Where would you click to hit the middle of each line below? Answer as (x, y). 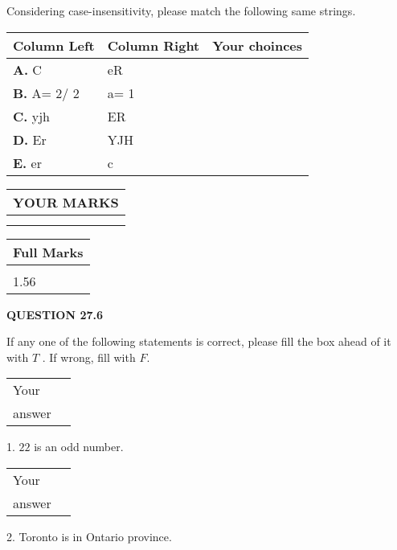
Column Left (54, 45)
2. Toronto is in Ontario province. (89, 536)
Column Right (153, 45)
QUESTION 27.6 (55, 314)
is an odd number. (79, 447)
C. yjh (31, 116)
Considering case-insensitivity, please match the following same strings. (181, 10)
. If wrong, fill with (89, 357)
